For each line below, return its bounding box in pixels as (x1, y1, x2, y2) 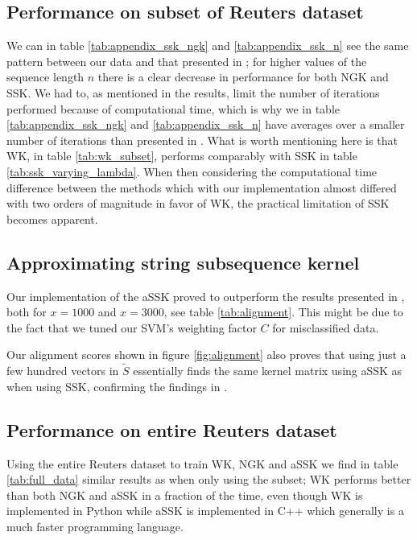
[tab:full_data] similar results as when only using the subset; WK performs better (6, 471, 411, 488)
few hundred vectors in (6, 362, 119, 379)
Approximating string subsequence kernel (6, 249, 360, 274)
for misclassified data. (272, 319, 379, 336)
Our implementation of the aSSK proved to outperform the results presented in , (6, 287, 405, 304)
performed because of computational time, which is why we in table (6, 100, 340, 117)
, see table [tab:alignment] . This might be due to (163, 303, 403, 320)
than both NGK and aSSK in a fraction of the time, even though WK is (6, 486, 363, 503)
